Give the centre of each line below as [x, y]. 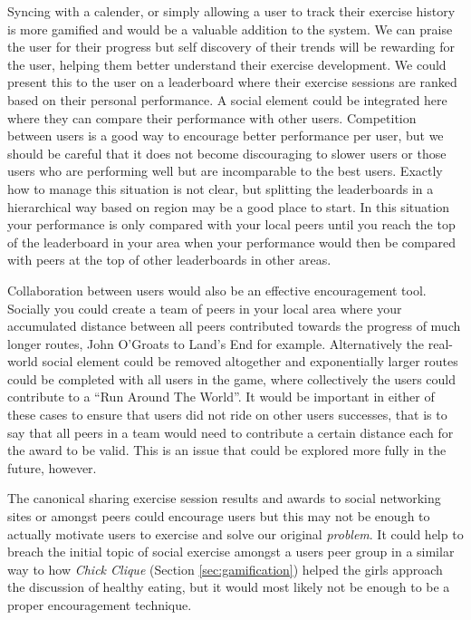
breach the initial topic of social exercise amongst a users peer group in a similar [231, 552]
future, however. [52, 467]
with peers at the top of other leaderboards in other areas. [169, 260]
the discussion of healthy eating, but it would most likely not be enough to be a [229, 587]
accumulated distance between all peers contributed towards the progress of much [234, 326]
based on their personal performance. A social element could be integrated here [227, 99]
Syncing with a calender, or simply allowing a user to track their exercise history [231, 11]
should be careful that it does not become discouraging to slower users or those [227, 153]
